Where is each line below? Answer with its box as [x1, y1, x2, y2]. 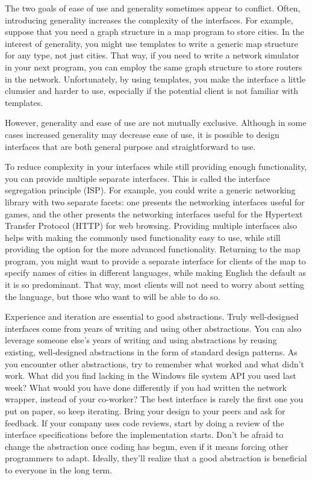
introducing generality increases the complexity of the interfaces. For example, [5, 13, 293, 26]
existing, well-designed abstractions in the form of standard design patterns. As [5, 346, 298, 358]
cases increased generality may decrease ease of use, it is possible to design [5, 128, 279, 140]
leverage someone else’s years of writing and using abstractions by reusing [5, 334, 277, 346]
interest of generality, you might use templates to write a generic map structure [5, 37, 298, 49]
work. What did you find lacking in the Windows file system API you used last [5, 369, 296, 382]
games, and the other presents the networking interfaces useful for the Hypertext [5, 207, 303, 220]
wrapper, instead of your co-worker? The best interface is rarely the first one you [5, 393, 304, 405]
